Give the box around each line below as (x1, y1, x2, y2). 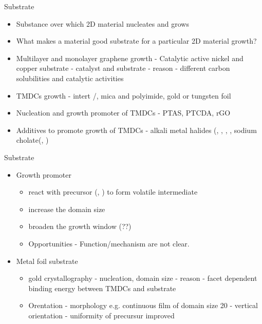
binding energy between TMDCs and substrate (28, 282, 176, 293)
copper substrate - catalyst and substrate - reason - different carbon (16, 63, 230, 73)
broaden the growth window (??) (28, 221, 132, 232)
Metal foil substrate (16, 255, 78, 266)
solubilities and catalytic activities (16, 72, 124, 83)
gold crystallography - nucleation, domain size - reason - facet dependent (28, 273, 257, 283)
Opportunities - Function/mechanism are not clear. (28, 238, 190, 249)
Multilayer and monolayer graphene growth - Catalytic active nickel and (16, 52, 244, 63)
